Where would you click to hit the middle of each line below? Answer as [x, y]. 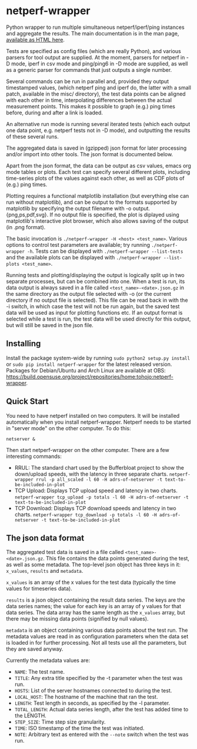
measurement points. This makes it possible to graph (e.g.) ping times [91, 106]
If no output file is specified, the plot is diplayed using [114, 215]
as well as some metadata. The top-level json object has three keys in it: [94, 565]
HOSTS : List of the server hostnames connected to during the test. [93, 691]
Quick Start [27, 402]
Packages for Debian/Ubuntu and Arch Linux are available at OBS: [86, 370]
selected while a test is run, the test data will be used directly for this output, [98, 319]
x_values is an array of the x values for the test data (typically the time [91, 582]
